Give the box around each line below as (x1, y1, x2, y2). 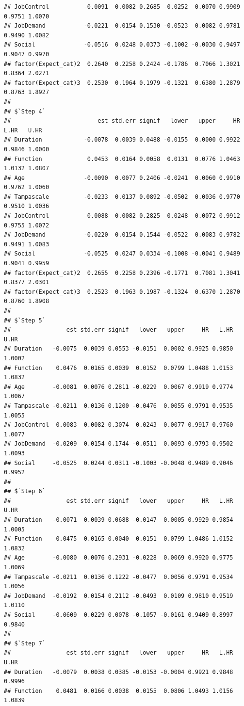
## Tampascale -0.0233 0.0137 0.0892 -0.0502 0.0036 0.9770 (4, 193, 240, 200)
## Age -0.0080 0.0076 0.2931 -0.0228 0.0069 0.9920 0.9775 (4, 554, 233, 562)
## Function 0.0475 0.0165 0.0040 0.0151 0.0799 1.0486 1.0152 (4, 535, 233, 543)
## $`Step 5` (4, 317, 46, 324)
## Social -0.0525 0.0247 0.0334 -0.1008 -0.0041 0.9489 (4, 250, 240, 257)
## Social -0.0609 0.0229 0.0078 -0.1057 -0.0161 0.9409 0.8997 (4, 611, 233, 618)
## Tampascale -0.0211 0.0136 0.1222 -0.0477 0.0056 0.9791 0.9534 (4, 573, 233, 580)
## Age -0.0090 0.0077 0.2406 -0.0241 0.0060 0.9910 (4, 174, 240, 181)
